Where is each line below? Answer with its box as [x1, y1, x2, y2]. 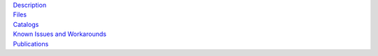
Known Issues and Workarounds [13, 30, 106, 38]
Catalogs [13, 20, 39, 28]
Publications [13, 39, 49, 48]
